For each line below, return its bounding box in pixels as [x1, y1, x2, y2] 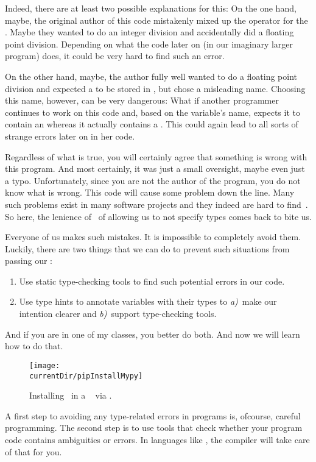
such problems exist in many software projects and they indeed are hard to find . [5, 197, 308, 210]
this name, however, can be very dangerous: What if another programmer [5, 94, 279, 107]
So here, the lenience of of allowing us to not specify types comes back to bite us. [5, 210, 312, 222]
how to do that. [5, 339, 63, 352]
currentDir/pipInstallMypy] [29, 371, 143, 380]
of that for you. [5, 445, 62, 458]
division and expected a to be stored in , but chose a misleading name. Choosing [5, 82, 306, 94]
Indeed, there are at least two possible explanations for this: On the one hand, [5, 2, 297, 14]
